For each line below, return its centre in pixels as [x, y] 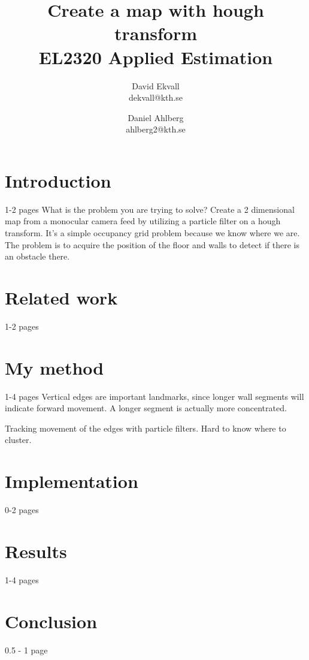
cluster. [18, 440]
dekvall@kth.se [156, 97]
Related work [61, 297]
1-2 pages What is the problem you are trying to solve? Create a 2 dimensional [150, 209]
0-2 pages [22, 510]
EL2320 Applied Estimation [156, 57]
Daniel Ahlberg [156, 117]
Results [36, 551]
